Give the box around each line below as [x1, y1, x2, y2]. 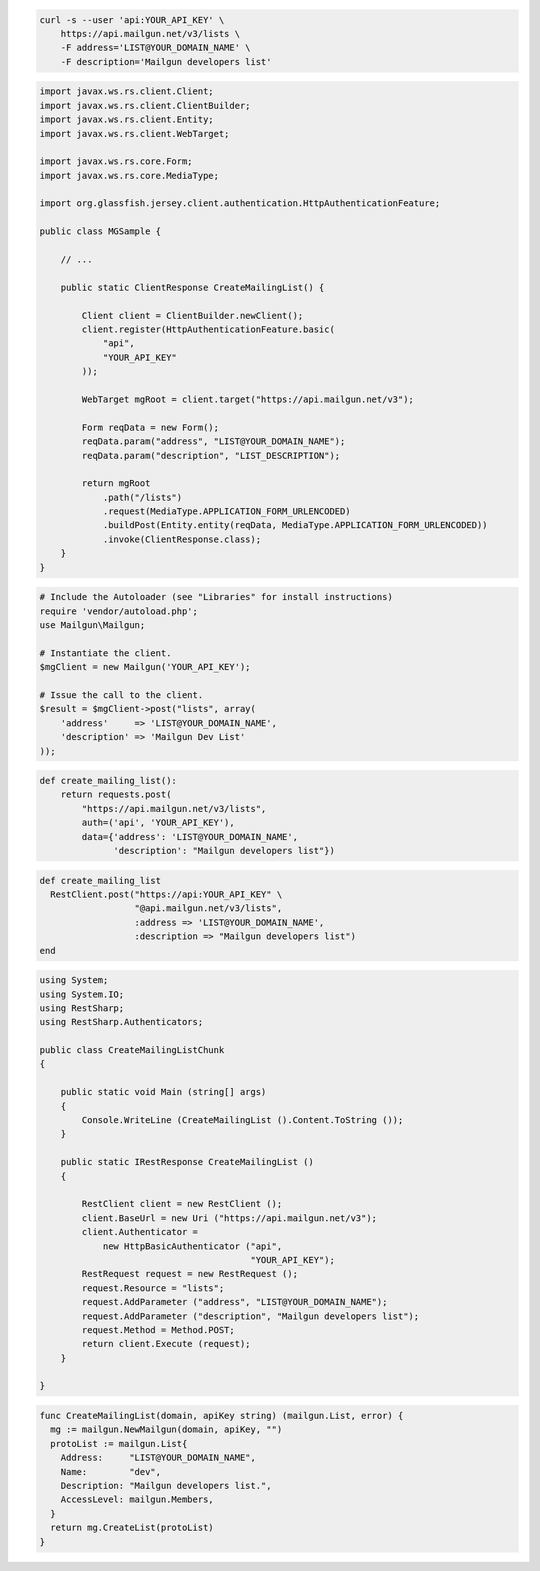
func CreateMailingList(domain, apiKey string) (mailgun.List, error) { [39, 1410, 404, 1422]
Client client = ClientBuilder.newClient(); [81, 310, 304, 321]
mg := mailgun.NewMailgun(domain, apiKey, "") [50, 1424, 283, 1435]
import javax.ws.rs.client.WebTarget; [39, 128, 230, 139]
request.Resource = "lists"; [81, 1282, 225, 1294]
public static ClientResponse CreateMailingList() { [60, 281, 325, 293]
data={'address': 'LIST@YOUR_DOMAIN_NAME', [81, 831, 299, 842]
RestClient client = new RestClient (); [81, 1198, 283, 1210]
